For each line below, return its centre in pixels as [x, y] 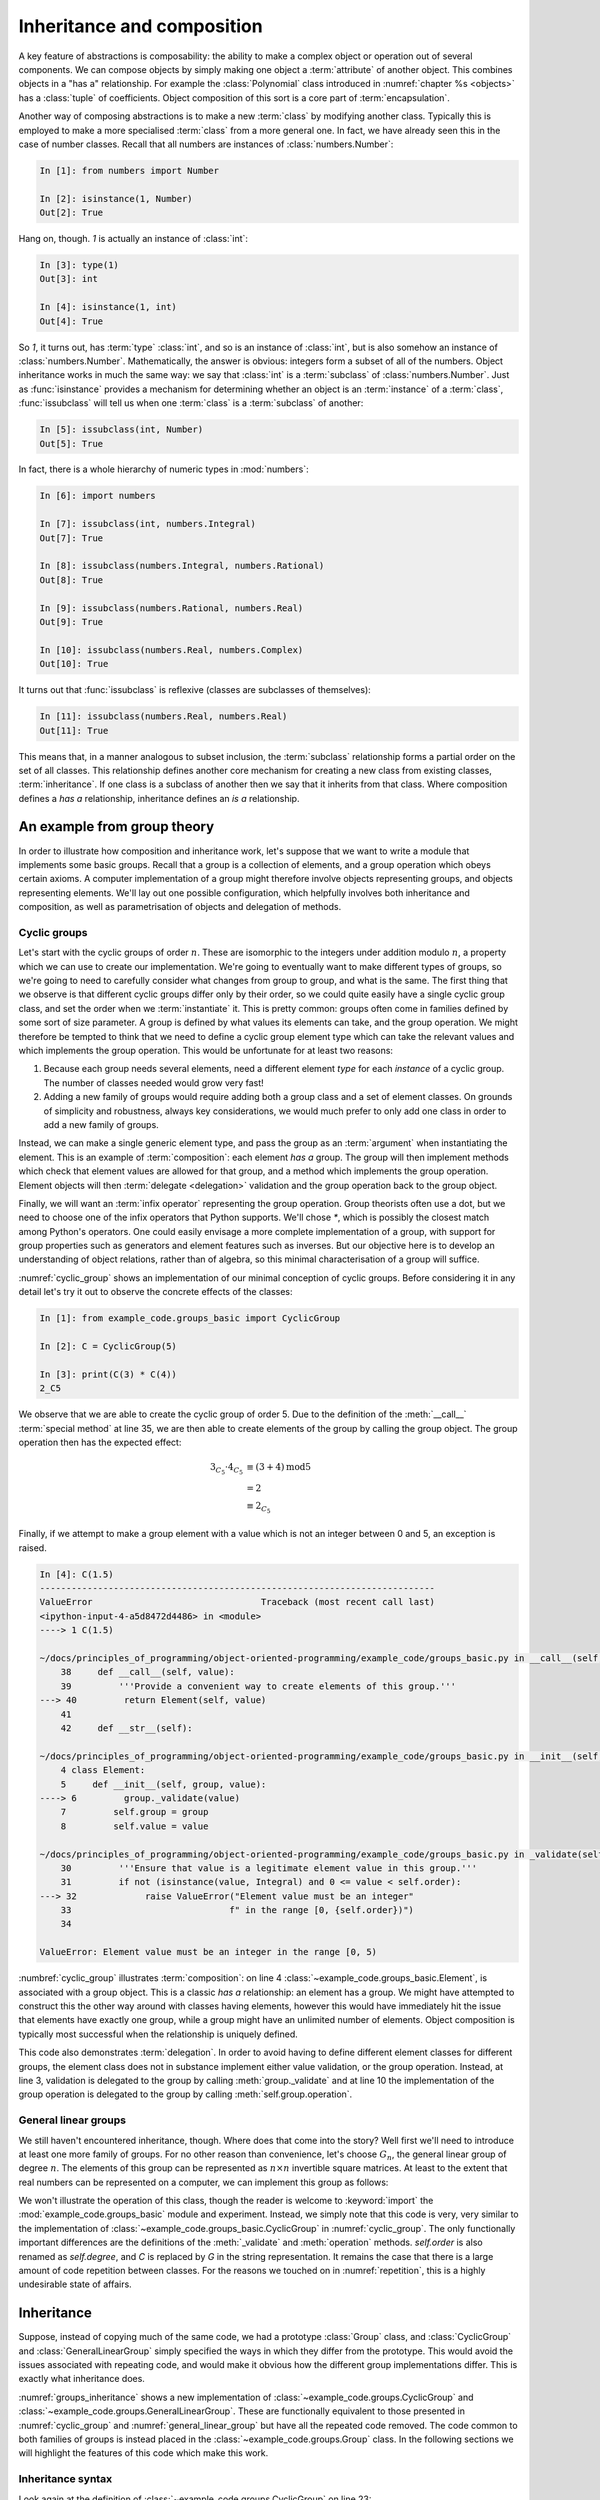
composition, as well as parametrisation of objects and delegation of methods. [180, 907]
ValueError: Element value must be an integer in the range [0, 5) [208, 1952]
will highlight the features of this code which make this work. [143, 2453]
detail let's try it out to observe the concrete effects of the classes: [156, 1292]
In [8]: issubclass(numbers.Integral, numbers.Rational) [182, 566]
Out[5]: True [71, 443]
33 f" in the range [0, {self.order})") [237, 1910]
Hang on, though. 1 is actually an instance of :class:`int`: [133, 239]
